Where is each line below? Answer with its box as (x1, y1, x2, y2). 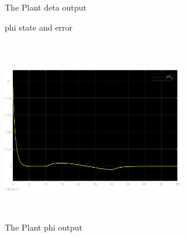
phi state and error (5, 21, 73, 33)
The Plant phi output (5, 221, 83, 233)
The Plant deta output (5, 1, 87, 13)
